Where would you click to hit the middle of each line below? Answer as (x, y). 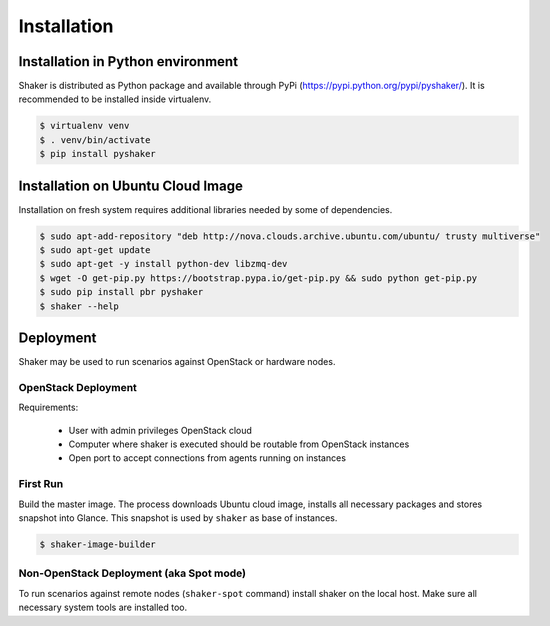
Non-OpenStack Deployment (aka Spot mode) (132, 573)
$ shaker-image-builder (98, 544)
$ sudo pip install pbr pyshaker (121, 292)
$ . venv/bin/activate (95, 139)
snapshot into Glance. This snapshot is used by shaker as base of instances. (178, 518)
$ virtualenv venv (84, 126)
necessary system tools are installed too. (103, 607)
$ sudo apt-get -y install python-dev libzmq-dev (163, 264)
